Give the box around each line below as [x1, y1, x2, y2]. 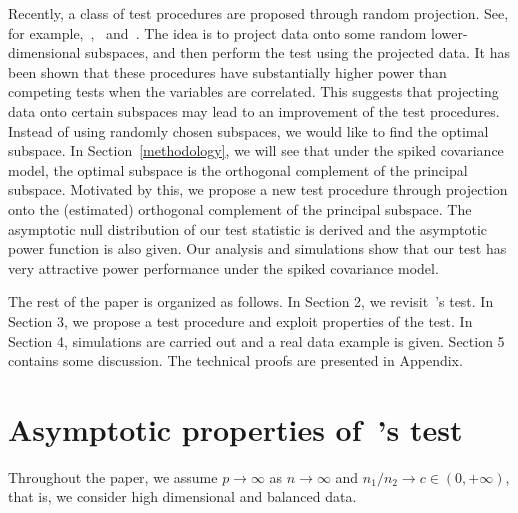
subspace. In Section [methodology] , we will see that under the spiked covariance [8, 140, 504, 161]
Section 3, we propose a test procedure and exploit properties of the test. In [8, 310, 473, 331]
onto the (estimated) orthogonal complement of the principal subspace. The [8, 198, 472, 219]
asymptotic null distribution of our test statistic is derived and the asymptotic [8, 218, 488, 239]
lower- [431, 22, 468, 43]
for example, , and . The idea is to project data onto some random [8, 22, 427, 43]
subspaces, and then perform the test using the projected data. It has [85, 42, 510, 63]
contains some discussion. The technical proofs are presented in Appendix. [8, 350, 463, 371]
